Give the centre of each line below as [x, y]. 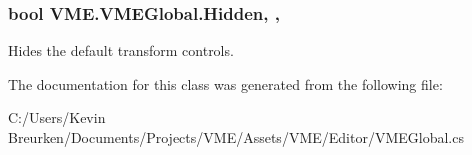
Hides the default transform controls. [121, 50]
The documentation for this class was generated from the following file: [225, 83]
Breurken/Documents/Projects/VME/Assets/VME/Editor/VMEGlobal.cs [236, 137]
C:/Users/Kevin [57, 117]
